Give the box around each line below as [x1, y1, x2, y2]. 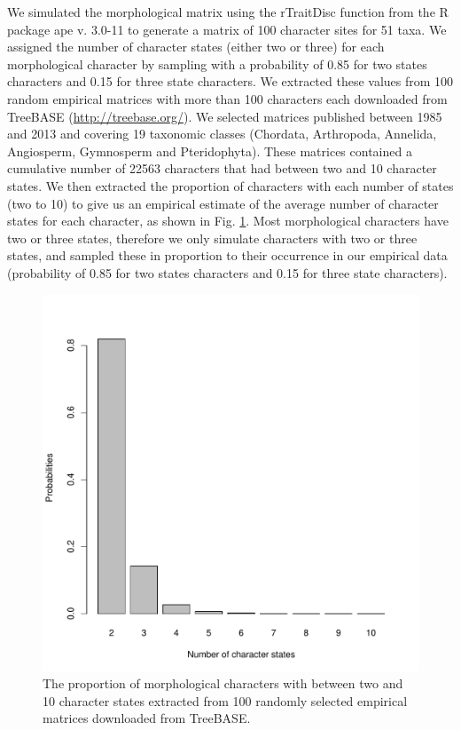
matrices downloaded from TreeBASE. [43, 709, 251, 727]
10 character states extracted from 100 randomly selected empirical [43, 691, 408, 710]
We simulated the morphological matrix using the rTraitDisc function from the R [7, 3, 449, 20]
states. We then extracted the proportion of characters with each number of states [7, 176, 454, 194]
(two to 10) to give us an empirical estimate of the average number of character [7, 194, 439, 212]
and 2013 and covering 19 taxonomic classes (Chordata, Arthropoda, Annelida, [7, 124, 437, 143]
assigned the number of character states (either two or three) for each [7, 37, 385, 56]
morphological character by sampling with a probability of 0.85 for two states [7, 54, 427, 73]
